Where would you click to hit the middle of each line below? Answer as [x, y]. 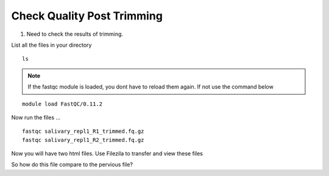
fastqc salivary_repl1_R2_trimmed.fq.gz [83, 140]
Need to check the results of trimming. [75, 34]
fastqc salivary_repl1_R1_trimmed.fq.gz [83, 131]
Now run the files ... [36, 117]
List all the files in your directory [51, 45]
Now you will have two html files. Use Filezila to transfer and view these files [107, 154]
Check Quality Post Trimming [87, 16]
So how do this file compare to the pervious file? [72, 164]
